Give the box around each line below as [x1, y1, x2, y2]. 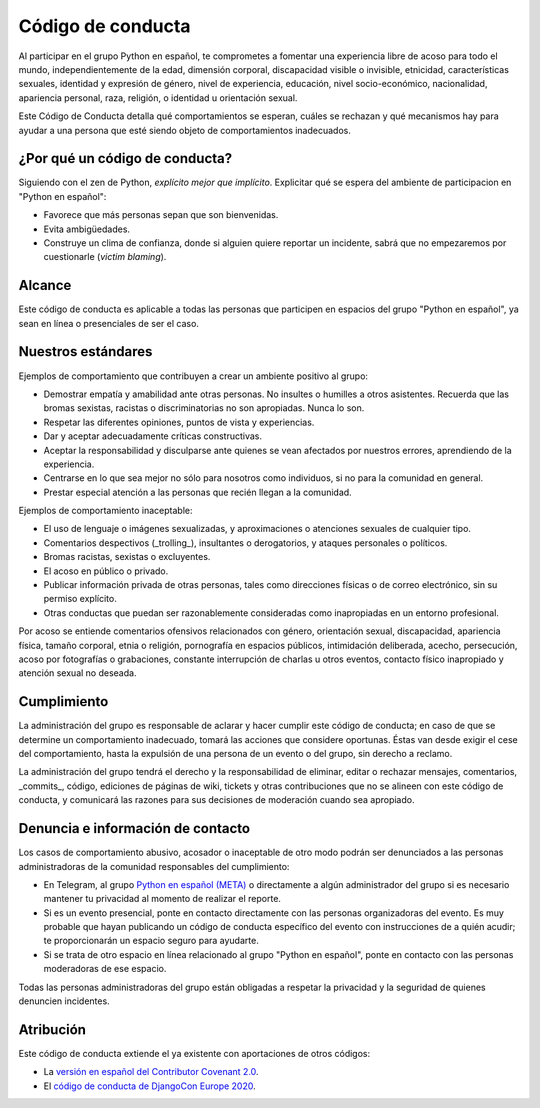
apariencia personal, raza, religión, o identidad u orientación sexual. [18, 91, 298, 104]
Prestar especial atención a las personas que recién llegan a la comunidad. [43, 486, 352, 498]
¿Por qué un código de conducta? [18, 150, 233, 167]
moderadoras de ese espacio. [43, 963, 167, 975]
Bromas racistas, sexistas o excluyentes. [43, 551, 211, 563]
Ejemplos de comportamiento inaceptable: [18, 505, 193, 517]
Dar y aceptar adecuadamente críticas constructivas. [43, 430, 263, 442]
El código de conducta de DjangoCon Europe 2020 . [43, 1080, 256, 1092]
